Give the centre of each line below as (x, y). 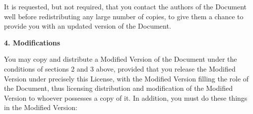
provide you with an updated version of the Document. (88, 26)
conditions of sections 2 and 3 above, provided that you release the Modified (120, 68)
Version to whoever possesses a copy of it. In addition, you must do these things (126, 97)
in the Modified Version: (41, 107)
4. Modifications (32, 42)
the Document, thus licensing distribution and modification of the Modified (118, 88)
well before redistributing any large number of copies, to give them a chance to (124, 16)
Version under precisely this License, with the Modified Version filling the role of (126, 78)
